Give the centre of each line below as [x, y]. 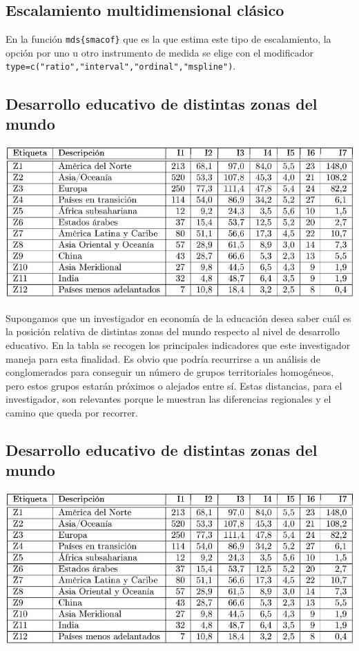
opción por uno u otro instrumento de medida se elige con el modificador [159, 52]
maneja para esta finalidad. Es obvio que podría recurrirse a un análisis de [163, 358]
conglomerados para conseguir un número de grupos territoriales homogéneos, [170, 372]
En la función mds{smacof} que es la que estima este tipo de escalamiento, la [168, 39]
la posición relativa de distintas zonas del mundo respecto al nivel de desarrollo [173, 331]
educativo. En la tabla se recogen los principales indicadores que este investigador [178, 344]
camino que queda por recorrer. [72, 412]
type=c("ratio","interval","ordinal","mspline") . [121, 66]
